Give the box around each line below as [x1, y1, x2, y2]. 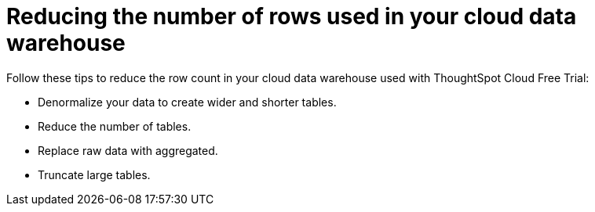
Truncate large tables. [38, 167, 151, 181]
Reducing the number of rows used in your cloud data [6, 3, 577, 30]
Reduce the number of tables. [38, 119, 192, 133]
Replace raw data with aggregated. [38, 143, 218, 157]
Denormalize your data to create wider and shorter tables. [38, 95, 337, 109]
